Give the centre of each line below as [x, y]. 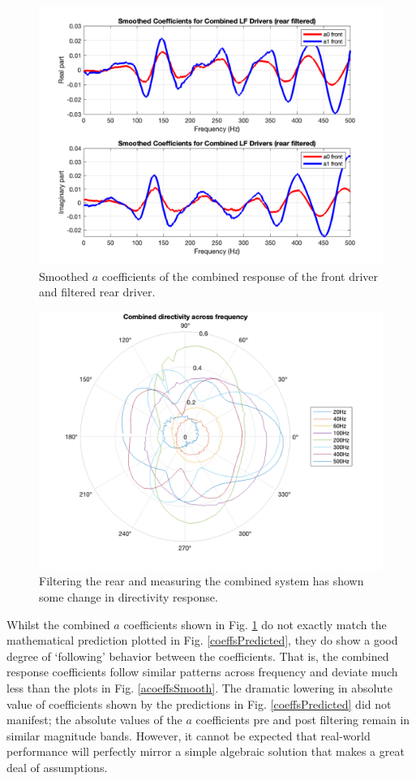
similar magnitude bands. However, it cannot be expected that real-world [189, 735]
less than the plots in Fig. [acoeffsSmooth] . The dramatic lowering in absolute [199, 687]
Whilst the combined [58, 624]
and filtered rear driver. [97, 292]
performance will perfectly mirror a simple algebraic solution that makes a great [206, 751]
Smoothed [64, 276]
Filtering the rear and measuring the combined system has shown [202, 581]
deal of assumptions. [57, 767]
